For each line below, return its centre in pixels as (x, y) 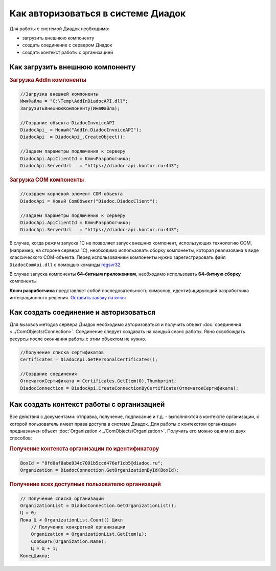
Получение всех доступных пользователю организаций (85, 485)
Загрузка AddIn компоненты (48, 80)
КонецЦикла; (35, 556)
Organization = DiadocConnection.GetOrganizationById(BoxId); (100, 470)
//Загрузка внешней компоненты (60, 94)
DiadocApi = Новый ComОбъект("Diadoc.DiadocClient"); (89, 201)
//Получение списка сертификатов (62, 352)
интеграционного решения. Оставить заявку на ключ (68, 298)
